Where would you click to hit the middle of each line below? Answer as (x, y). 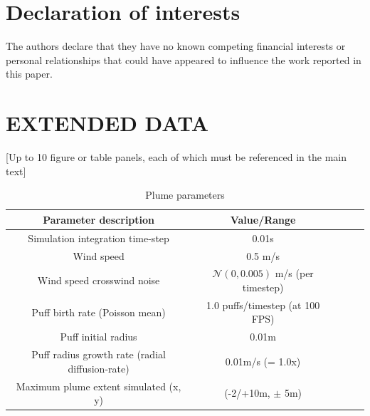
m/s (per (294, 273)
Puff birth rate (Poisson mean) (99, 312)
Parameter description (99, 219)
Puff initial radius (99, 337)
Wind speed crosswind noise (99, 280)
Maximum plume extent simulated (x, (99, 386)
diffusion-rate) (99, 368)
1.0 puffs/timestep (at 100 (263, 305)
